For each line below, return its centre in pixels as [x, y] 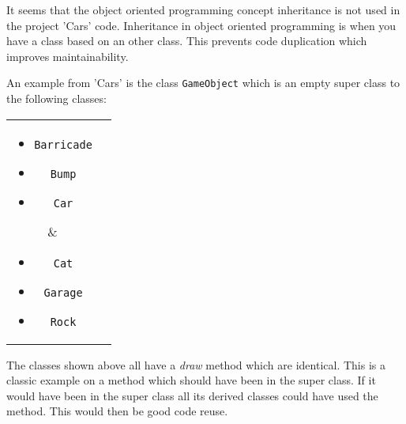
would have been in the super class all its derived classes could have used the [192, 395]
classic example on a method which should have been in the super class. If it [191, 380]
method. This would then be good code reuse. [117, 411]
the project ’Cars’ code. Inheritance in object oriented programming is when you [201, 25]
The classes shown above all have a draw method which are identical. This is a [196, 364]
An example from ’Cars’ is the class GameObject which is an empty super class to [203, 83]
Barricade [63, 144]
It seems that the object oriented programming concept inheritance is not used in [203, 9]
